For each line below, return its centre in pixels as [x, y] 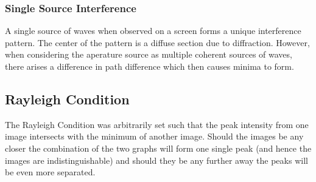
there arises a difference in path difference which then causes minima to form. [149, 66]
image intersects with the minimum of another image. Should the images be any [154, 136]
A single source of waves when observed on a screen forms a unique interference [153, 31]
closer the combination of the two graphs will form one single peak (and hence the [158, 148]
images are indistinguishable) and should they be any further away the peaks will [156, 160]
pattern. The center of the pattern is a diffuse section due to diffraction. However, [157, 42]
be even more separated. [50, 172]
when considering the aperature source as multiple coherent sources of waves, [149, 54]
